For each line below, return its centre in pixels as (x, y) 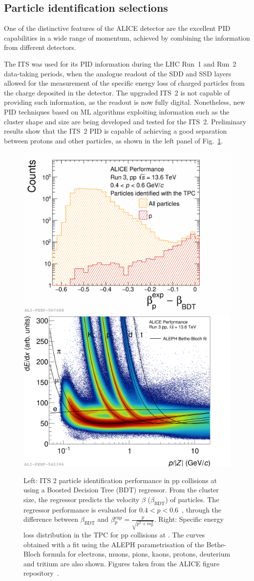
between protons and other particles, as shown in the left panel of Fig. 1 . (114, 140)
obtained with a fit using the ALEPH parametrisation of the (114, 544)
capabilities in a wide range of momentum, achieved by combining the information (127, 37)
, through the (202, 509)
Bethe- (216, 544)
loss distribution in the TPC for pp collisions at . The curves (114, 535)
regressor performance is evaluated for (80, 509)
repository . (41, 573)
